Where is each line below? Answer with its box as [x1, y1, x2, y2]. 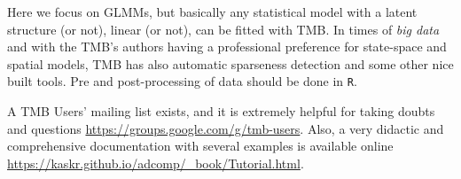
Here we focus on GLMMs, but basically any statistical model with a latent [7, 3, 418, 20]
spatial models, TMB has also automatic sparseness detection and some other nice [7, 54, 454, 73]
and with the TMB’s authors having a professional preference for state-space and [7, 37, 447, 56]
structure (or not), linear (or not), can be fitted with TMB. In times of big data [7, 19, 440, 38]
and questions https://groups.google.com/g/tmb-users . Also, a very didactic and [7, 119, 444, 137]
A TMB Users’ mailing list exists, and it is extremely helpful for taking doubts [7, 102, 435, 121]
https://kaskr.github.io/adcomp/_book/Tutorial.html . [7, 153, 304, 172]
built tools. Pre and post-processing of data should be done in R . [7, 72, 357, 90]
